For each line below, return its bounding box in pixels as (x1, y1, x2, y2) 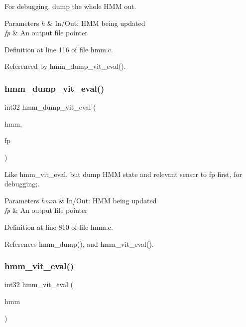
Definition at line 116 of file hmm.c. (4, 44, 113, 54)
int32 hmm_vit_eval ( (4, 279, 74, 290)
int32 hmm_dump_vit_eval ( (4, 102, 96, 112)
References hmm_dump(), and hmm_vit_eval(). (4, 238, 154, 249)
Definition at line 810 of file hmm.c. (4, 221, 113, 232)
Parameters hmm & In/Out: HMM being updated (4, 195, 157, 205)
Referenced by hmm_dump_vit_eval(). (4, 61, 126, 71)
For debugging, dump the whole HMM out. (4, 1, 136, 11)
